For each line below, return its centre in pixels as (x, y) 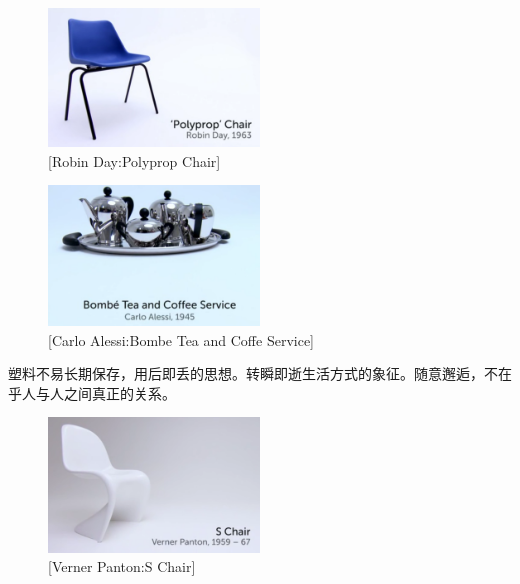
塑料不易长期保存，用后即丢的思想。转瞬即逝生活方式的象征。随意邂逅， (246, 373)
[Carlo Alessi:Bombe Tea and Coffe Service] (181, 339)
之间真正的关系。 (119, 392)
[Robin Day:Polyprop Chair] (134, 160)
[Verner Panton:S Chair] (122, 566)
